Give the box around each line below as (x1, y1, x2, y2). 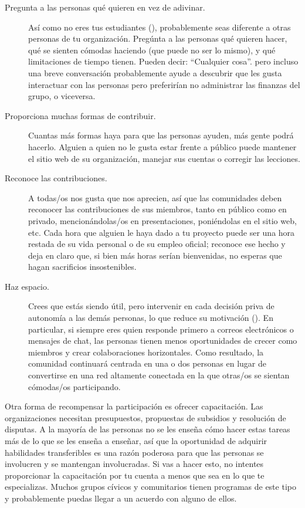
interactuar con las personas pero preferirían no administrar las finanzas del (28, 78, 300, 90)
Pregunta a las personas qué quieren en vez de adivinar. (5, 1, 205, 13)
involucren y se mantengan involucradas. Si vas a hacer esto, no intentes (5, 458, 264, 470)
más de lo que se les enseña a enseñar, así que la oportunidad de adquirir (5, 435, 267, 446)
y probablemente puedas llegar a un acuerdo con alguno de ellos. (5, 492, 237, 504)
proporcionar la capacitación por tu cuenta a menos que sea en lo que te (5, 469, 265, 481)
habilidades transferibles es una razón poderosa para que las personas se (5, 446, 264, 458)
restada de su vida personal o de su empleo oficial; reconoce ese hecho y (28, 238, 286, 250)
